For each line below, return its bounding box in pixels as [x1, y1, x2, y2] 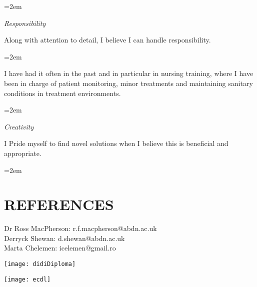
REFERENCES [4, 194, 114, 214]
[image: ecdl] [4, 275, 51, 283]
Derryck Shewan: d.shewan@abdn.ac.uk [4, 232, 125, 243]
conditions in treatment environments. [4, 87, 121, 98]
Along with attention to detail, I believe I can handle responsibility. [4, 34, 211, 45]
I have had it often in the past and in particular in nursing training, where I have [4, 68, 253, 78]
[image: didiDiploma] [4, 260, 76, 268]
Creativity [4, 121, 34, 131]
